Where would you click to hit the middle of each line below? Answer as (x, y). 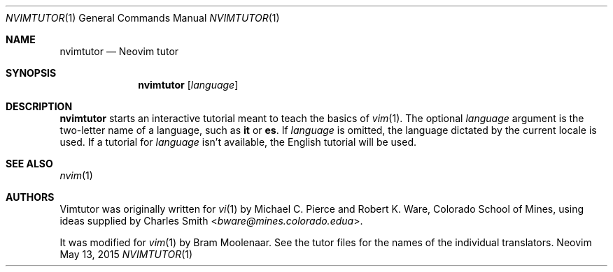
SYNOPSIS (31, 73)
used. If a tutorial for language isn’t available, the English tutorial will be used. (238, 142)
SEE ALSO (29, 164)
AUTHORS (30, 197)
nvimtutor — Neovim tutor (119, 51)
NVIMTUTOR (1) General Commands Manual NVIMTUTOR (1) (143, 18)
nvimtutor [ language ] (188, 85)
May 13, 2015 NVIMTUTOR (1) (126, 254)
